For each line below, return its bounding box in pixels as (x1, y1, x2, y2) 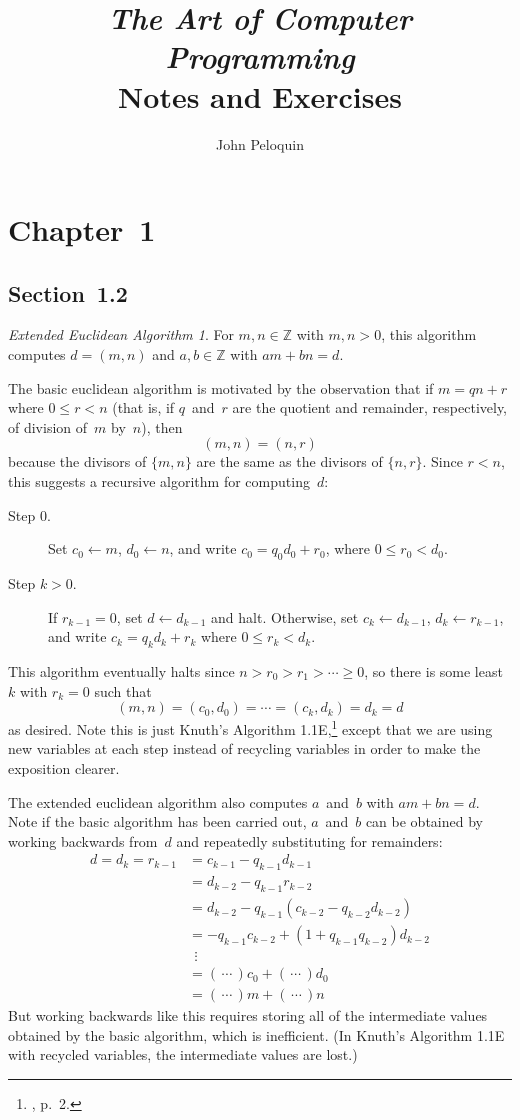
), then (141, 416, 183, 437)
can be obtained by (365, 811, 483, 832)
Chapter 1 (8, 209, 156, 250)
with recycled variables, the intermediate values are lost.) (8, 1044, 358, 1065)
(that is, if (112, 397, 175, 418)
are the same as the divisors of (196, 451, 383, 472)
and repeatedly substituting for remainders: (176, 830, 443, 851)
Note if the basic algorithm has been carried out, (8, 811, 307, 832)
